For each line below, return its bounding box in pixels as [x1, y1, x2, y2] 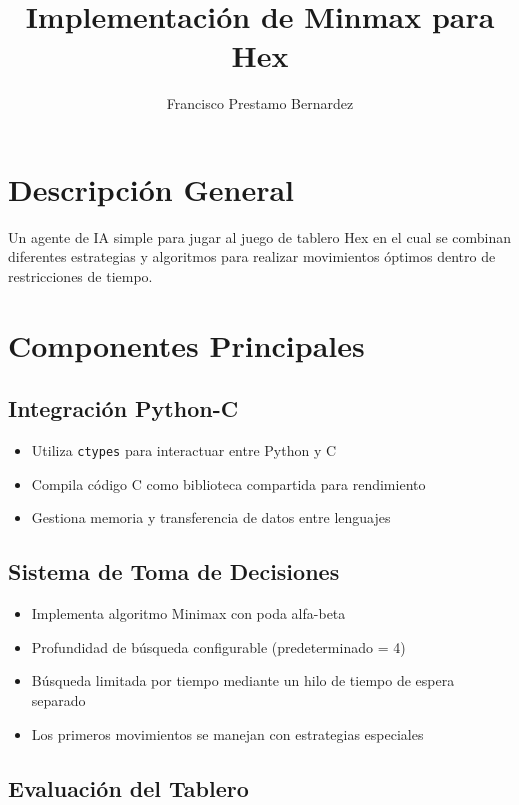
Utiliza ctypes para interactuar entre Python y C [31, 440, 337, 461]
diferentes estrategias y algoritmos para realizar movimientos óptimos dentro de [8, 246, 496, 267]
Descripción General [8, 168, 294, 209]
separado [31, 690, 86, 711]
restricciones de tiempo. [8, 266, 153, 287]
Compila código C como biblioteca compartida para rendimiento [31, 473, 426, 494]
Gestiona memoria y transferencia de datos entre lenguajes [31, 507, 391, 528]
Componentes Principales [8, 324, 365, 365]
